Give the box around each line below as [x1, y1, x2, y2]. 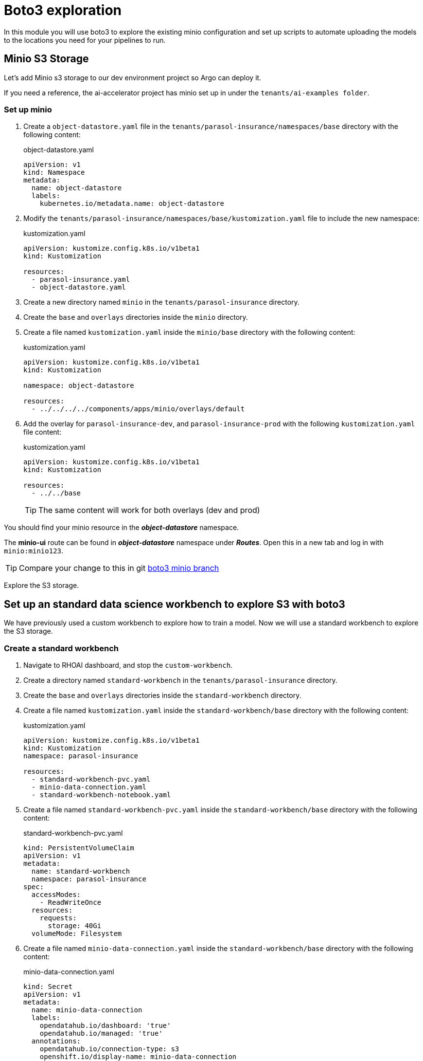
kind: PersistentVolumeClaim [23, 843, 134, 852]
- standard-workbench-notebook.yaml [31, 790, 171, 799]
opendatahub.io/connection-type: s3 [39, 1044, 179, 1053]
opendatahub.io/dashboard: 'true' [39, 1021, 171, 1029]
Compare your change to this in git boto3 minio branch [19, 563, 219, 573]
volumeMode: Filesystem [31, 929, 122, 937]
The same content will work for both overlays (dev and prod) [38, 505, 260, 515]
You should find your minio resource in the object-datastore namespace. [4, 523, 239, 532]
